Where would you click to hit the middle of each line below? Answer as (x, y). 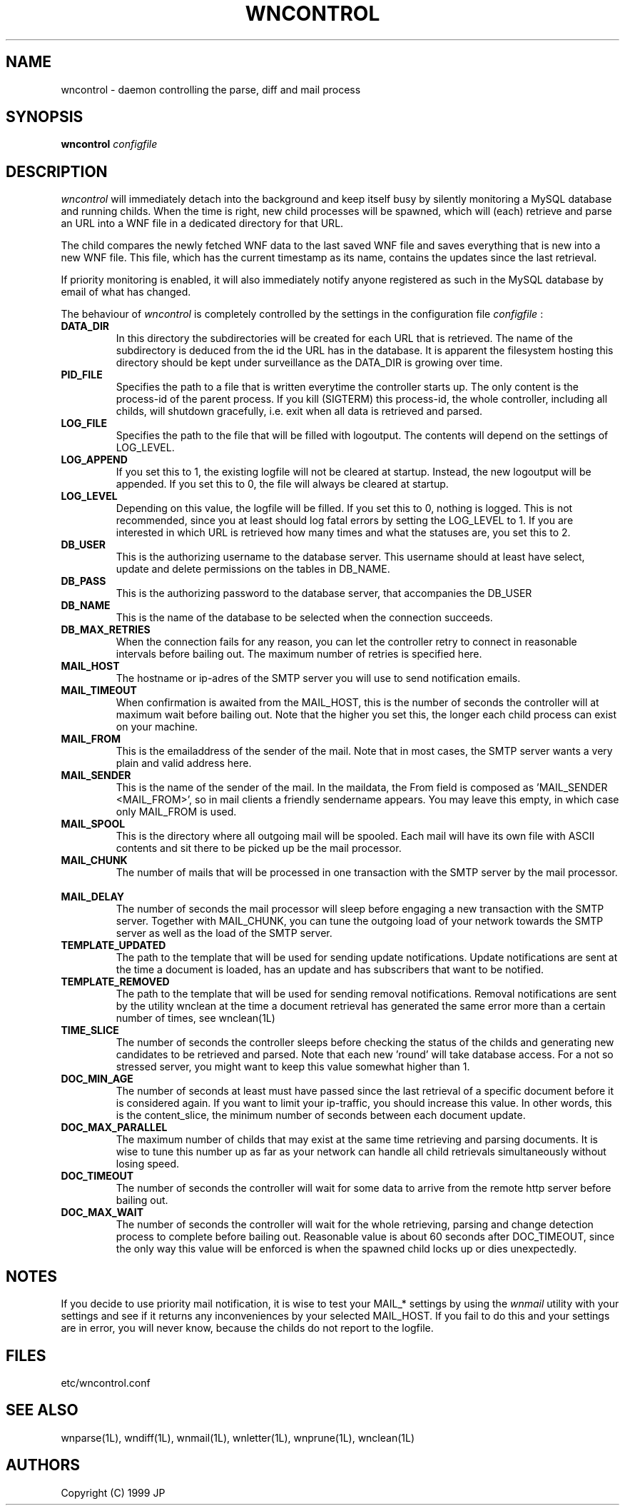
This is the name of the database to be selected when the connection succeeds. (304, 618)
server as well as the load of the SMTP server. (224, 933)
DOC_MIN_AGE (97, 1079)
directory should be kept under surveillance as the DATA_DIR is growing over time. (309, 363)
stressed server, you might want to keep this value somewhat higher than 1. (293, 1067)
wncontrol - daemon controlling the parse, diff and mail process (211, 89)
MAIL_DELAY (92, 897)
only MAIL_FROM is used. (176, 812)
